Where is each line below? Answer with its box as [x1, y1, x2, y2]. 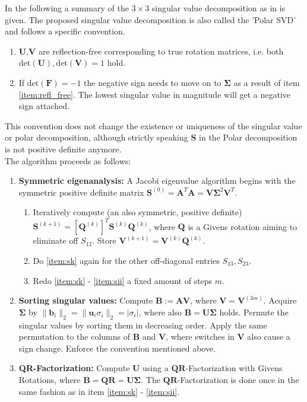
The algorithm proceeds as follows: [5, 154, 131, 167]
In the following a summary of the [5, 2, 129, 14]
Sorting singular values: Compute [18, 294, 153, 307]
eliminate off [33, 234, 78, 247]
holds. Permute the [219, 305, 289, 318]
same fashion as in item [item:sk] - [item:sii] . [18, 385, 180, 397]
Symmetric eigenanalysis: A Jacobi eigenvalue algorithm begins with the [18, 174, 296, 187]
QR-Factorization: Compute [18, 362, 130, 374]
